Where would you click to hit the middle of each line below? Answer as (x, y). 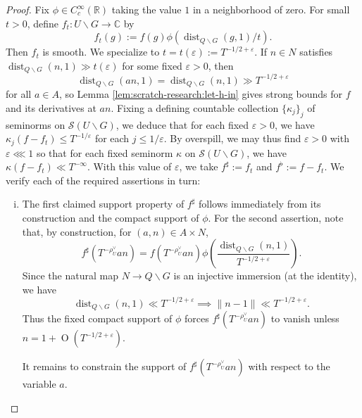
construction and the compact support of (111, 217)
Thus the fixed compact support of (97, 318)
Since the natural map (70, 275)
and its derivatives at (51, 107)
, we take (199, 166)
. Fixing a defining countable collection (195, 107)
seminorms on (36, 124)
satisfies (316, 52)
